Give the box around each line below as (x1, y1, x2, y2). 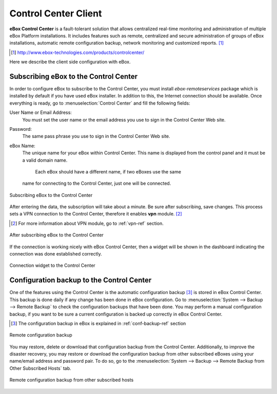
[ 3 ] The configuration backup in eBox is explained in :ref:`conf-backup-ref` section (11, 320, 186, 326)
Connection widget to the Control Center (9, 262, 96, 269)
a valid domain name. (22, 157, 68, 163)
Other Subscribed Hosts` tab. (9, 365, 71, 371)
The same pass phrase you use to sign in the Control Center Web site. (22, 133, 170, 140)
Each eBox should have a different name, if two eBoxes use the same (35, 168, 182, 174)
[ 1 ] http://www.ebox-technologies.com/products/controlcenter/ (11, 49, 145, 55)
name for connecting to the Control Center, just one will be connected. (22, 180, 171, 187)
